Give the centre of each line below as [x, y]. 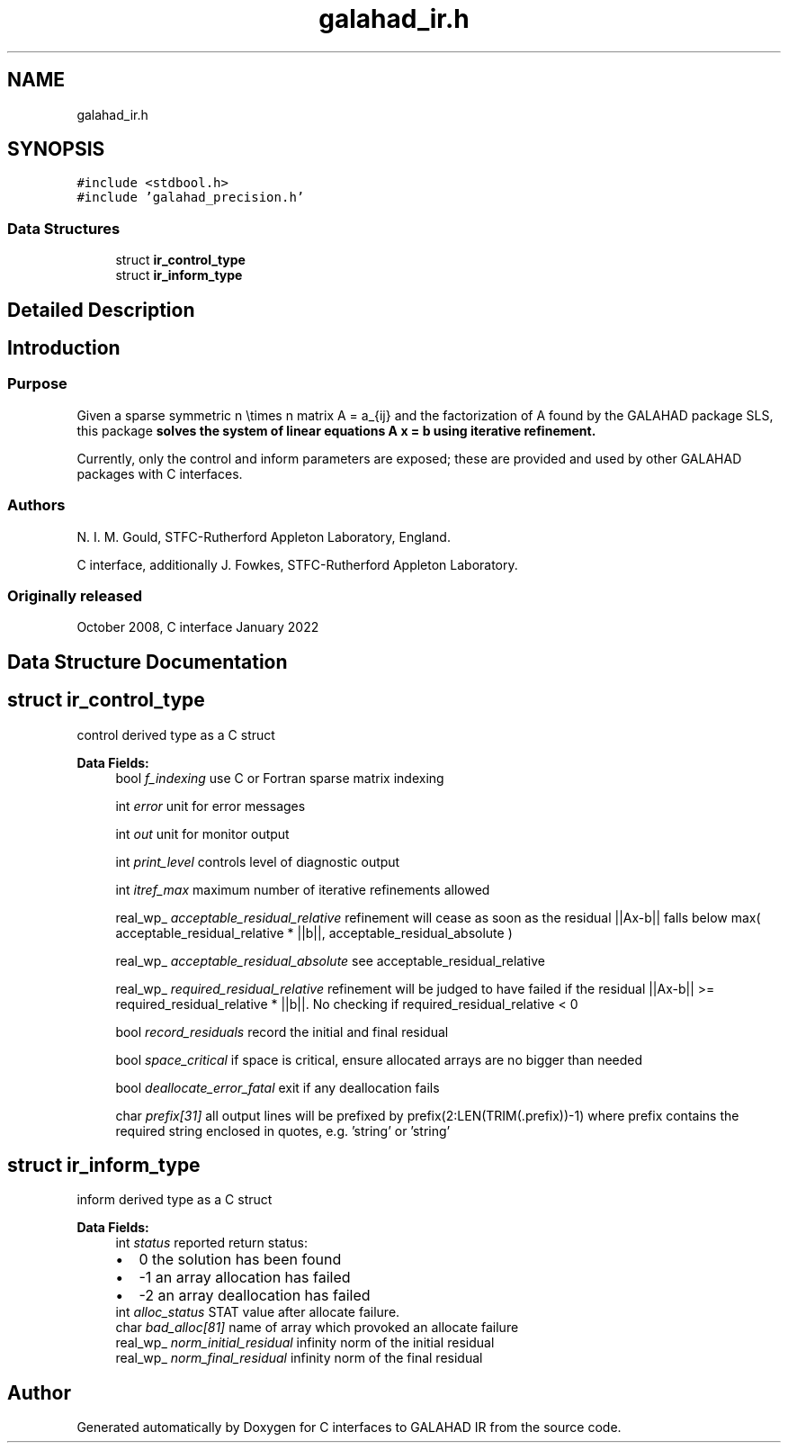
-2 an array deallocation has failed [255, 1296]
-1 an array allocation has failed [245, 1278]
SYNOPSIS [56, 149]
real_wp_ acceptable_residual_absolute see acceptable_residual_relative [330, 960]
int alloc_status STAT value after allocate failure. [258, 1312]
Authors [36, 505]
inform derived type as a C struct [175, 1200]
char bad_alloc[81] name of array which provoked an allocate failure [317, 1328]
